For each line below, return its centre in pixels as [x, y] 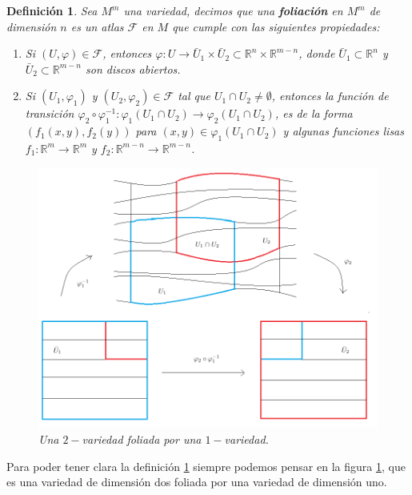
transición [50, 113]
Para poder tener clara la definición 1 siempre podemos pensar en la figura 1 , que [206, 466]
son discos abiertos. [133, 68]
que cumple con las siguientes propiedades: [276, 26]
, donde [317, 53]
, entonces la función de [330, 96]
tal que [194, 96]
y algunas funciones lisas [343, 131]
